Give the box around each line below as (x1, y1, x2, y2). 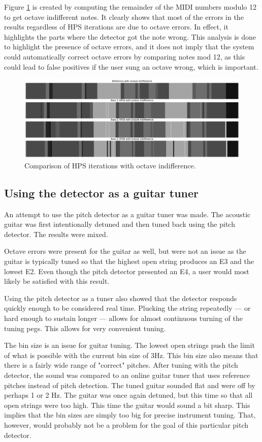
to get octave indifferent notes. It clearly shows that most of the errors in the (4, 11, 244, 22)
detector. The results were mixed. (4, 228, 108, 239)
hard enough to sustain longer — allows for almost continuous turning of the (4, 312, 243, 323)
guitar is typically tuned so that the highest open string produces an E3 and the (4, 256, 254, 267)
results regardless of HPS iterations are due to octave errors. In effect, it (4, 21, 228, 32)
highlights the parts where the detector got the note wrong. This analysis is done (4, 31, 256, 42)
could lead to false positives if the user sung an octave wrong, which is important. (4, 61, 258, 72)
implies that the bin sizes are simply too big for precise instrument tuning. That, (4, 409, 256, 420)
